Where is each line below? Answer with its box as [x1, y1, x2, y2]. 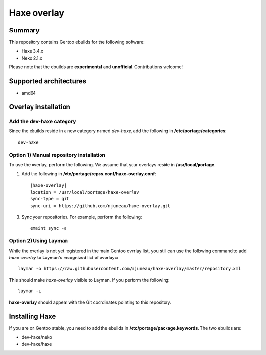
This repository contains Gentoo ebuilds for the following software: [9, 39, 145, 45]
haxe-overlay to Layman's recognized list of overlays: [9, 255, 118, 260]
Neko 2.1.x [21, 55, 43, 61]
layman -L [18, 289, 41, 294]
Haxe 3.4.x [21, 48, 44, 54]
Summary [9, 26, 40, 34]
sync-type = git [30, 196, 69, 202]
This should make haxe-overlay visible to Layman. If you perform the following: [9, 277, 170, 283]
